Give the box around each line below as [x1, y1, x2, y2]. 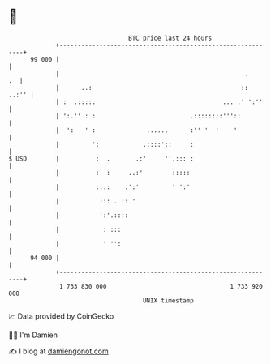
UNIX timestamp [142, 296, 195, 305]
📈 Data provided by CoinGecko [8, 311, 114, 321]
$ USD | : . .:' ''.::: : [8, 154, 195, 163]
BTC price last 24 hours [128, 34, 213, 42]
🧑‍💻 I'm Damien [8, 330, 58, 340]
